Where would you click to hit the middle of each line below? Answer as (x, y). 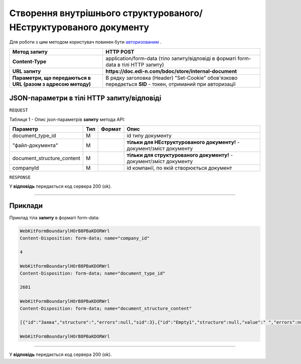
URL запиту (27, 71)
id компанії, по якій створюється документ (179, 168)
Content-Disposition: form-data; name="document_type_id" (93, 273)
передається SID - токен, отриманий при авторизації (171, 84)
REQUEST (19, 110)
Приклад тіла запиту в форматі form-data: (54, 218)
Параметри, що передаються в (52, 78)
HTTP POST (120, 52)
